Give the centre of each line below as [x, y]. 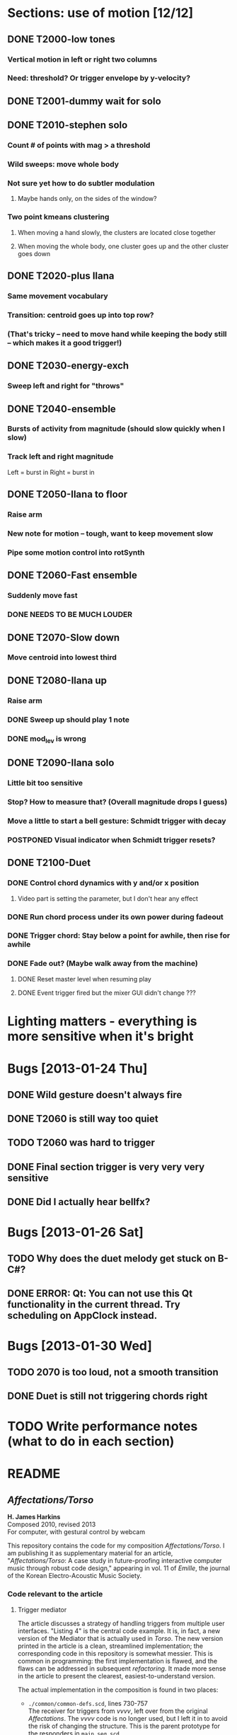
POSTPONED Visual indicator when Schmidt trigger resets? [111, 840]
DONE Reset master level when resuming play [85, 979]
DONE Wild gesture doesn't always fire [95, 1095]
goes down [34, 253]
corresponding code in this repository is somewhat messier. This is [115, 1653]
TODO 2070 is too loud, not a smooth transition [113, 1372]
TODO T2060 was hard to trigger [81, 1143]
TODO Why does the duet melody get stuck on [111, 1258]
